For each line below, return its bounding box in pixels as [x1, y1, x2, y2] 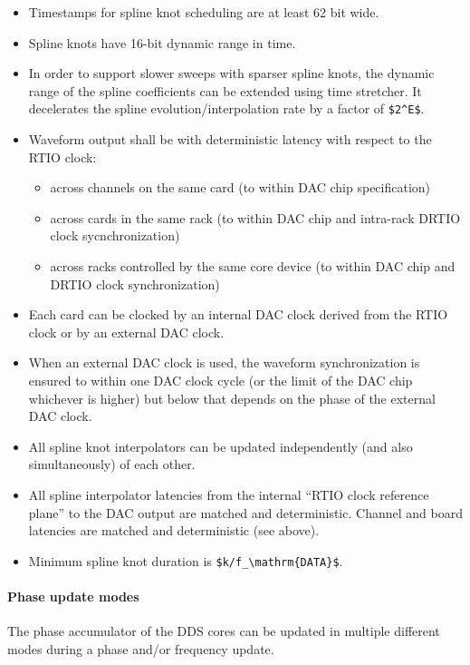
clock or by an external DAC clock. [28, 322, 225, 341]
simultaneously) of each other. [28, 455, 196, 474]
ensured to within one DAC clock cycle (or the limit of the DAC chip [28, 370, 413, 389]
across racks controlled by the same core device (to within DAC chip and [50, 257, 456, 275]
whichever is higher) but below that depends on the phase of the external [28, 388, 436, 407]
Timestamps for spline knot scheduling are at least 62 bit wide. [28, 3, 379, 21]
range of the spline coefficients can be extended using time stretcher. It [28, 81, 422, 100]
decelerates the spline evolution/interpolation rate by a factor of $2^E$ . [28, 99, 425, 118]
